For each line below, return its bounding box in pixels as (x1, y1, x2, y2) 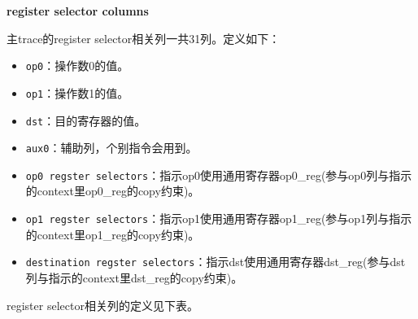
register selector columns (7, 2, 149, 19)
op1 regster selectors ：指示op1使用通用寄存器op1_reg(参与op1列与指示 (25, 210, 412, 227)
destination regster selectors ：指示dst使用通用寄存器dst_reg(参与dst (25, 253, 406, 270)
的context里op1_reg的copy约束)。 (25, 225, 200, 243)
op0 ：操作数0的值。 (25, 57, 129, 74)
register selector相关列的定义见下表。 (7, 296, 198, 313)
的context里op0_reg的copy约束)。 (25, 182, 200, 199)
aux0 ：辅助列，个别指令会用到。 (25, 139, 198, 156)
